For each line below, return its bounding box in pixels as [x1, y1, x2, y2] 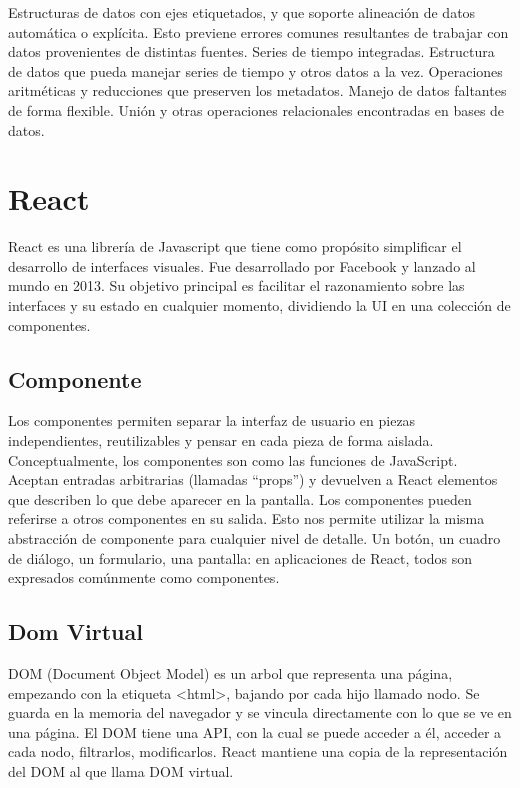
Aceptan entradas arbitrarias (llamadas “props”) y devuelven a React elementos [8, 469, 498, 490]
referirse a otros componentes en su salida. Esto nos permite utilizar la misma [8, 508, 485, 529]
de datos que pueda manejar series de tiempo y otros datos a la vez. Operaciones [8, 60, 503, 81]
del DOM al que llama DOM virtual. [8, 760, 234, 781]
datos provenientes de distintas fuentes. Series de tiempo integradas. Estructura [8, 41, 495, 62]
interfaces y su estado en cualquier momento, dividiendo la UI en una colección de [8, 295, 511, 316]
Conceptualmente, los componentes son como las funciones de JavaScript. [8, 449, 458, 470]
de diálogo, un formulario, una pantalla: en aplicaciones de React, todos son [8, 547, 473, 568]
